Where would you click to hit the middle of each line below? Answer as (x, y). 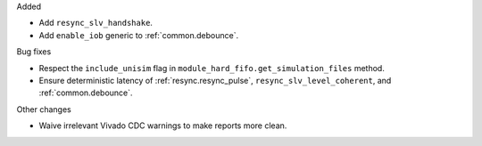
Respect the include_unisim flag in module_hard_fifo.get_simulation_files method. (212, 68)
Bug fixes (34, 52)
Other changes (44, 109)
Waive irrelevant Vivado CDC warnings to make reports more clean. (163, 126)
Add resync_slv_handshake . (96, 23)
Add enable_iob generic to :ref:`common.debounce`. (139, 35)
